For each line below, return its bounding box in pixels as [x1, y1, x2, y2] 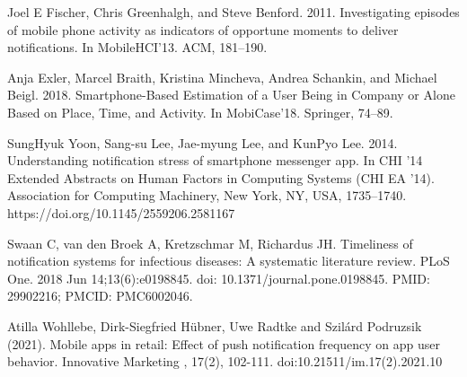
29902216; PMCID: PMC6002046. [7, 286, 193, 305]
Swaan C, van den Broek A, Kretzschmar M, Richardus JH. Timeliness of [7, 233, 413, 252]
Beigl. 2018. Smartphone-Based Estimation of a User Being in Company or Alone [7, 85, 455, 104]
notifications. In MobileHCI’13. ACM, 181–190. [7, 38, 268, 57]
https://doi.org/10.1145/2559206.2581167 [7, 203, 235, 222]
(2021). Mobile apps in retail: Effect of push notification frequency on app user [7, 334, 441, 353]
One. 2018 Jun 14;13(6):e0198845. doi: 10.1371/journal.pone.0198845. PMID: [7, 268, 430, 287]
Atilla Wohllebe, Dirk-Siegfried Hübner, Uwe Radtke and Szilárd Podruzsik [7, 316, 422, 335]
